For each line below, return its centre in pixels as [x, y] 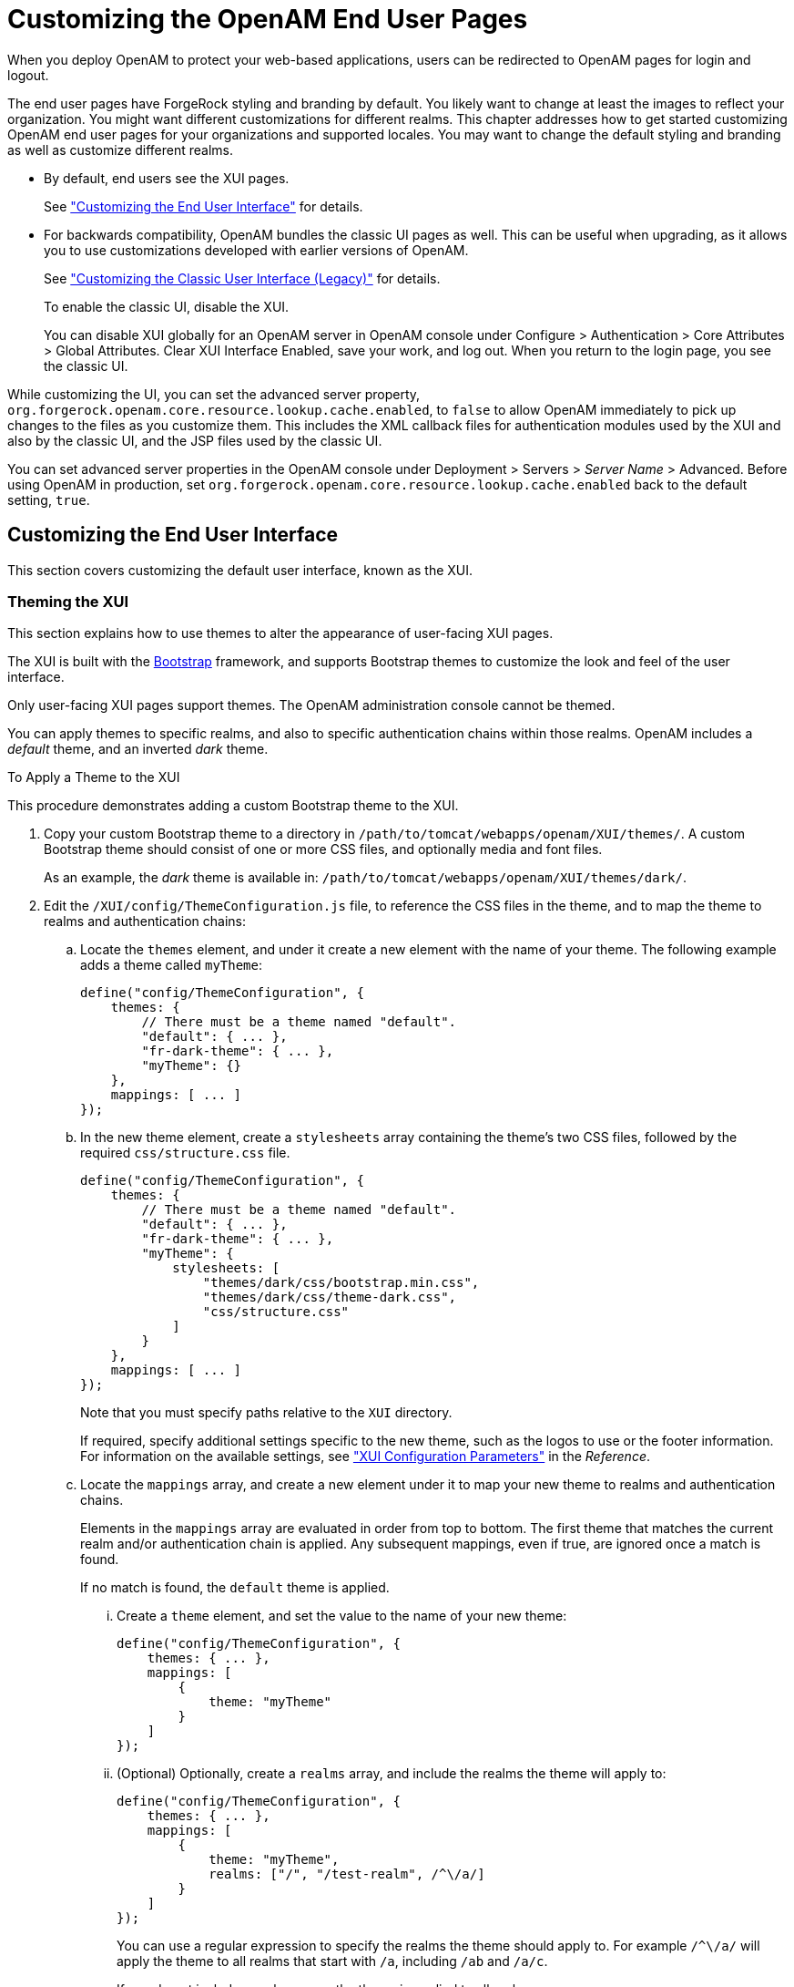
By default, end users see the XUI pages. [167, 178]
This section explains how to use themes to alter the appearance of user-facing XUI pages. [280, 633]
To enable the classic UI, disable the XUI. [167, 306]
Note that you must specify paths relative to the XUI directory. [266, 1413]
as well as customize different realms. [121, 149]
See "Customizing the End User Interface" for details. [204, 206]
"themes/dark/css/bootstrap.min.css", [341, 1283]
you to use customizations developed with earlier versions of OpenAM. [256, 250]
